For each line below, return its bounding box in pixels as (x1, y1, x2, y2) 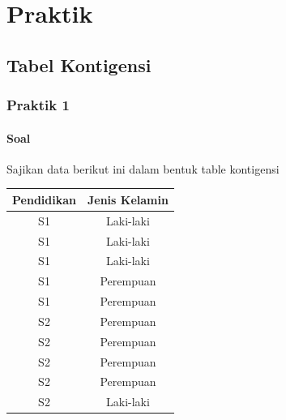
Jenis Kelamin (87, 191, 169, 208)
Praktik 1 (6, 95, 70, 115)
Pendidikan (12, 191, 76, 208)
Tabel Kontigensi (6, 52, 152, 77)
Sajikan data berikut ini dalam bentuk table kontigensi (6, 160, 280, 177)
